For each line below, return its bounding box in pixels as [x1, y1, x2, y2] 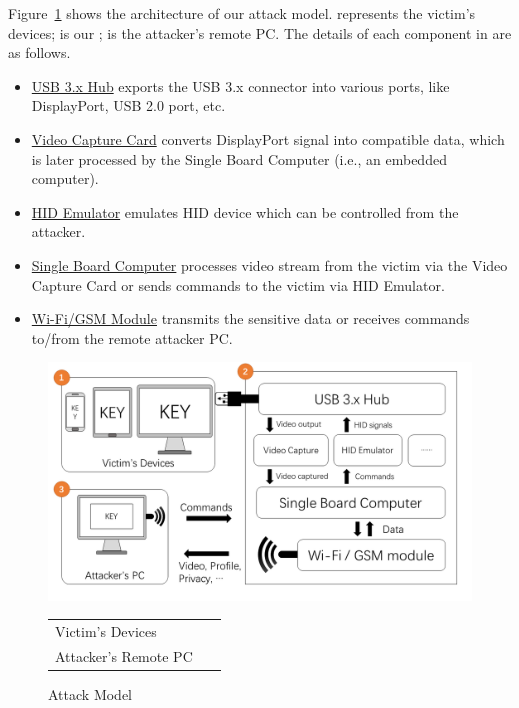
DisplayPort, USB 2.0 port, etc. [31, 95, 226, 116]
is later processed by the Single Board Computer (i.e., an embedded [31, 148, 447, 169]
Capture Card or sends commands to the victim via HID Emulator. [31, 274, 445, 295]
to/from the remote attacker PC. [31, 327, 233, 348]
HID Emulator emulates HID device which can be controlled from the [31, 201, 459, 222]
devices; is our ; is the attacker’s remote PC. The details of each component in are [8, 22, 512, 43]
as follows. [8, 42, 71, 63]
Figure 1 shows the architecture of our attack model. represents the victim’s [8, 3, 476, 23]
